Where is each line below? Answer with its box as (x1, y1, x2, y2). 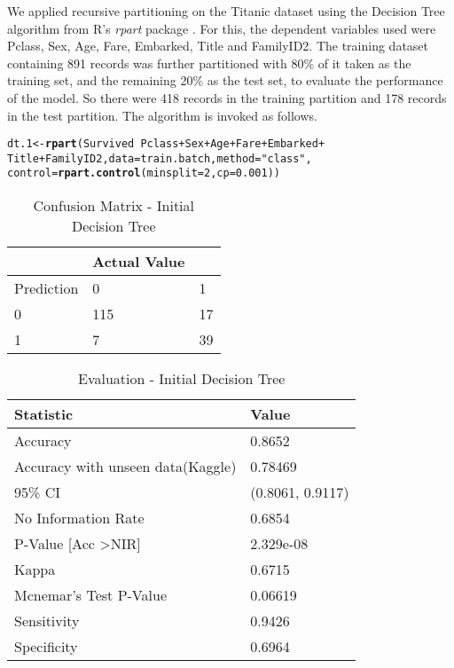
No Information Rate (14, 507, 145, 529)
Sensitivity (14, 610, 80, 632)
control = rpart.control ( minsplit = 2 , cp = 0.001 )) (7, 167, 280, 180)
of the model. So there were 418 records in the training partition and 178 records (7, 88, 447, 106)
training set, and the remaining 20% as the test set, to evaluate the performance (7, 71, 443, 90)
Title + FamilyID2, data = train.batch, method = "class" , (7, 152, 312, 165)
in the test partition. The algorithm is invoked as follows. (7, 106, 317, 124)
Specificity (14, 636, 78, 657)
